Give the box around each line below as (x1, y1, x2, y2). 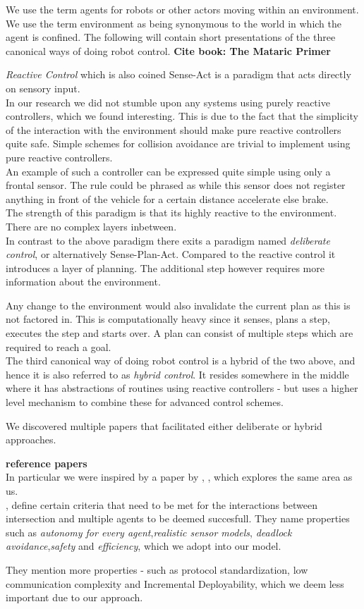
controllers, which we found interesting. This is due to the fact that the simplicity (6, 109, 358, 123)
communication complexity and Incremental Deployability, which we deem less (6, 576, 344, 591)
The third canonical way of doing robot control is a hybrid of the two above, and (6, 353, 356, 368)
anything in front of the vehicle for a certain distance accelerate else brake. (6, 191, 329, 206)
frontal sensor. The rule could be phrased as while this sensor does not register (6, 178, 346, 192)
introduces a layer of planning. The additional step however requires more (6, 260, 324, 275)
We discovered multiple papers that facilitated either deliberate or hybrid (6, 418, 322, 433)
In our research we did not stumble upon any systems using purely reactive (6, 94, 330, 109)
